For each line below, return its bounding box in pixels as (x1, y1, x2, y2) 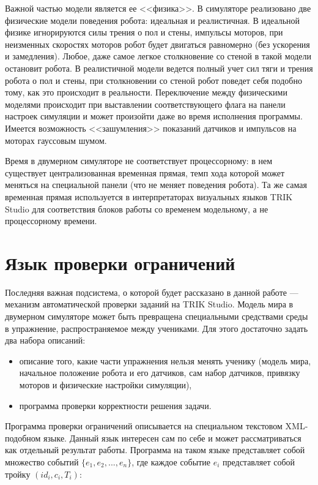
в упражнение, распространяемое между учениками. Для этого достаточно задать (5, 321, 308, 334)
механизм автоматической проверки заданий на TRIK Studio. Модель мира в (5, 298, 294, 310)
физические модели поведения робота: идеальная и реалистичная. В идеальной (5, 13, 300, 26)
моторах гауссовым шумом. (5, 133, 107, 146)
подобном (5, 431, 41, 444)
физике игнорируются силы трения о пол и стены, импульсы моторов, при (5, 26, 283, 39)
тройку (5, 467, 31, 480)
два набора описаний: (5, 334, 86, 347)
